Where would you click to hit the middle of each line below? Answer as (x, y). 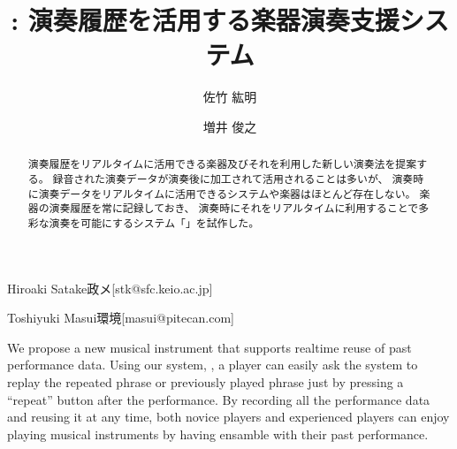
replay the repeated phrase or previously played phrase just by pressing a (206, 381)
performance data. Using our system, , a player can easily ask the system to (213, 365)
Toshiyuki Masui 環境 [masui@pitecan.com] (121, 318)
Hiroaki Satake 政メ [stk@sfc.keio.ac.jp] (110, 288)
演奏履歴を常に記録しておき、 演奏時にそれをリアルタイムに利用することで (234, 208)
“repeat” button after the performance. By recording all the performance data (219, 399)
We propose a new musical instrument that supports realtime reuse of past (209, 347)
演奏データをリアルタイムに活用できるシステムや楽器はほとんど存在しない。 (227, 193)
